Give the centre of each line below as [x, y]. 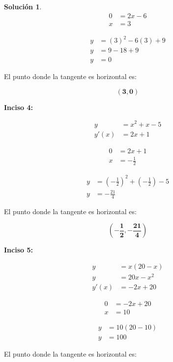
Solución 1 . [23, 6]
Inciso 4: [18, 107]
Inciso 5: [18, 250]
